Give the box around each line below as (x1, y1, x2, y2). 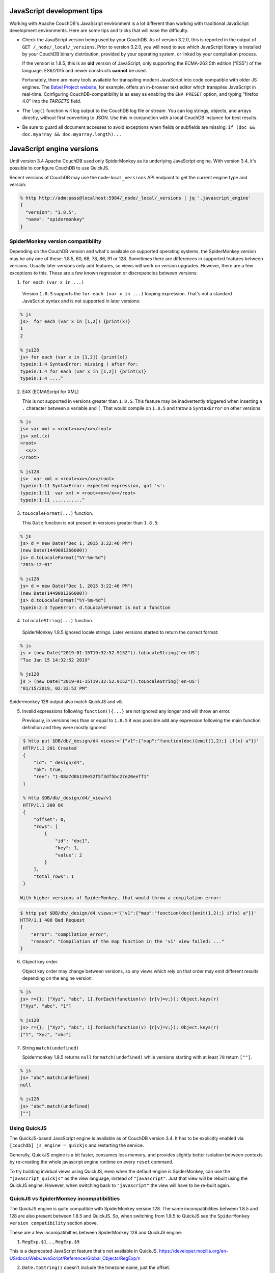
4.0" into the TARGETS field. (22, 98, 81, 104)
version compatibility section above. (9, 1220, 98, 1226)
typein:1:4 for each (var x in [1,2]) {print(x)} (20, 368, 147, 374)
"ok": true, (33, 766, 64, 772)
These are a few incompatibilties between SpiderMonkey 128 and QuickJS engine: (9, 1229, 182, 1235)
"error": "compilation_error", (31, 931, 109, 937)
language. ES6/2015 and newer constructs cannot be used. (22, 67, 147, 73)
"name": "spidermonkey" (25, 216, 85, 223)
